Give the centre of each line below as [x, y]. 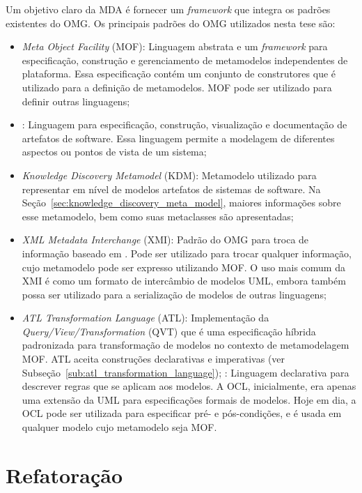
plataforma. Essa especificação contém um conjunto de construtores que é [179, 74]
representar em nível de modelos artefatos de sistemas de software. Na [171, 189]
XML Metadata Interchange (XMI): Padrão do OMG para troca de [165, 240]
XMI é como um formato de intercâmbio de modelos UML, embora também [184, 281]
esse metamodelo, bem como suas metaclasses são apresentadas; [158, 216]
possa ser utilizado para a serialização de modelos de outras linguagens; [174, 294]
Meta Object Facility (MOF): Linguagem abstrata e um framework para [175, 46]
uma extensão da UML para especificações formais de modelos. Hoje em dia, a [189, 399]
